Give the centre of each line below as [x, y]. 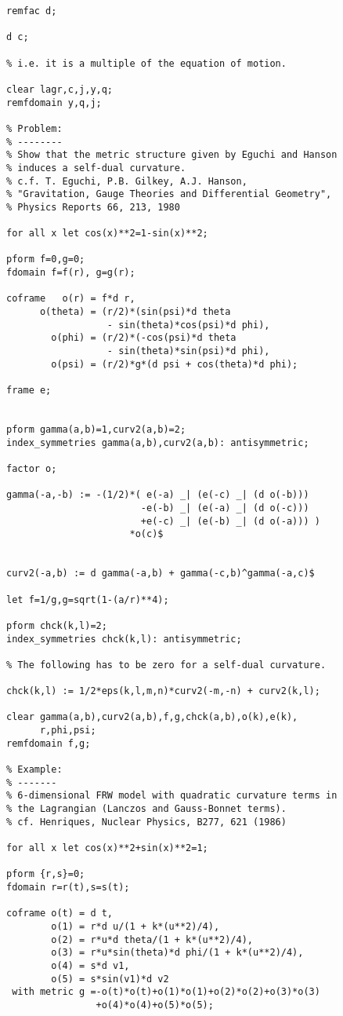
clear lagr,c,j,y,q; [60, 89]
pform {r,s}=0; [46, 874]
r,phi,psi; [68, 731]
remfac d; [32, 11]
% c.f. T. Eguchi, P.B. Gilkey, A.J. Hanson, [127, 181]
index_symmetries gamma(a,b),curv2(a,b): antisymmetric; [158, 442]
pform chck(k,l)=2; [57, 625]
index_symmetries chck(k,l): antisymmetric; [124, 639]
